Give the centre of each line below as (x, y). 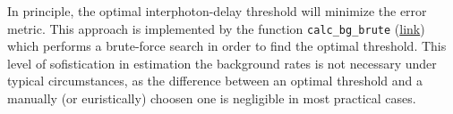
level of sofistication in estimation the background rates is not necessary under (222, 63)
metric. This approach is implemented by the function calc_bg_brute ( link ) (216, 28)
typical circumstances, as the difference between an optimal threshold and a (215, 81)
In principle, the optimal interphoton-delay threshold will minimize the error (217, 11)
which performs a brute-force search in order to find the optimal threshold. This (227, 46)
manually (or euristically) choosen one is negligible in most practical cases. (212, 98)
